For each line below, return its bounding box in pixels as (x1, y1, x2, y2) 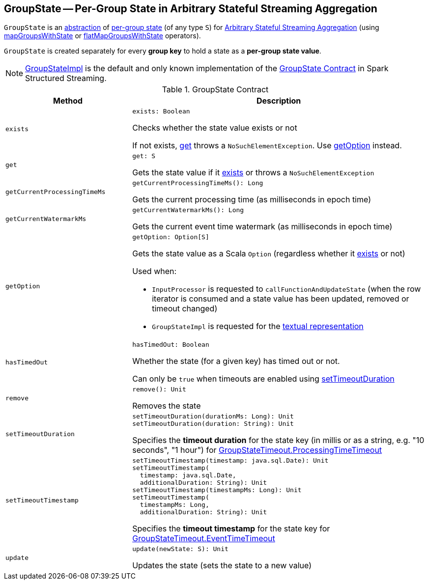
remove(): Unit (132, 386, 186, 393)
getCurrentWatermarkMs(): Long (132, 206, 244, 214)
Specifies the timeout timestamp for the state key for (132, 524, 330, 534)
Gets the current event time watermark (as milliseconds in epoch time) (132, 222, 393, 232)
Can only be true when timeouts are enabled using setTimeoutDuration (132, 374, 395, 384)
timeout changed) (152, 304, 218, 314)
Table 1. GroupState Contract (162, 84, 269, 95)
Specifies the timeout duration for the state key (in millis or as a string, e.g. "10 (132, 435, 425, 445)
